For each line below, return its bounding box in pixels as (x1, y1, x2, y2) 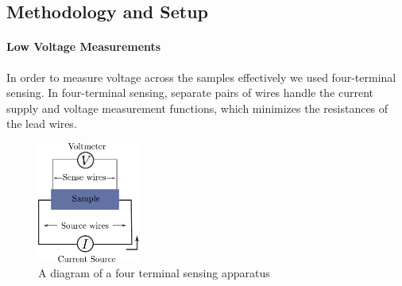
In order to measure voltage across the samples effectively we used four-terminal (6, 68, 396, 85)
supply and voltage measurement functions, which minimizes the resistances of (6, 99, 388, 116)
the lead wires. (6, 115, 77, 132)
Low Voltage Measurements (6, 38, 161, 55)
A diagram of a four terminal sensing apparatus (38, 265, 270, 281)
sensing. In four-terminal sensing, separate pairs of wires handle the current (6, 84, 374, 101)
